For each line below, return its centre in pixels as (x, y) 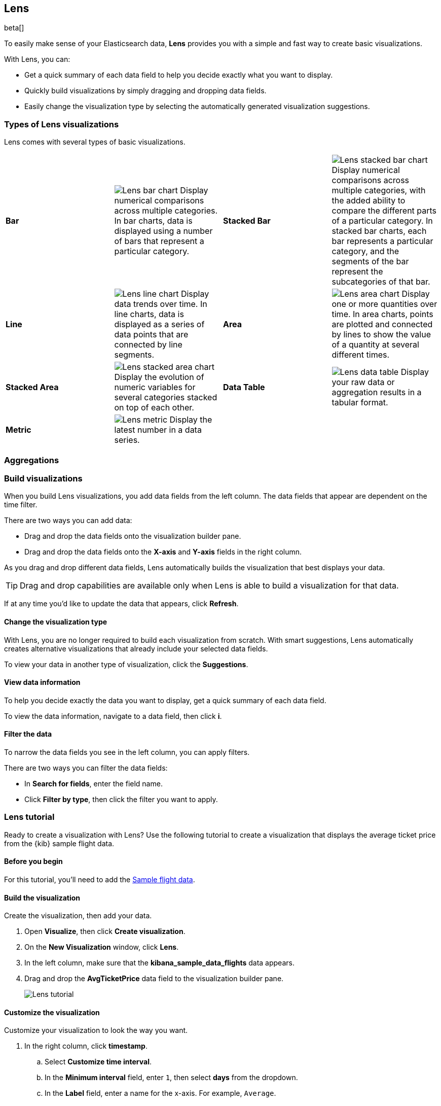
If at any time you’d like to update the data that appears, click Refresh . (121, 604)
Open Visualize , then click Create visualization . (105, 931)
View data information (42, 682)
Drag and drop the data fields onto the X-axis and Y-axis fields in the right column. (163, 552)
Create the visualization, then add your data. (78, 916)
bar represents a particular (382, 241)
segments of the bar (370, 262)
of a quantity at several (375, 345)
